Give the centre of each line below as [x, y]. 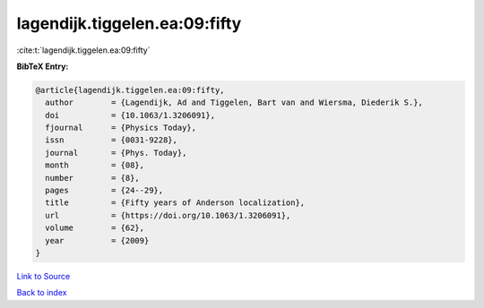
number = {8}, [93, 178]
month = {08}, [95, 165]
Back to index [42, 293]
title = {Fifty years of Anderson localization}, [175, 203]
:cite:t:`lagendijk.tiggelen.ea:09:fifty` [83, 50]
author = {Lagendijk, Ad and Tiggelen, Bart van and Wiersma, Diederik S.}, [234, 103]
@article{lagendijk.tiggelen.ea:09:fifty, [130, 90]
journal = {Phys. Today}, [116, 153]
